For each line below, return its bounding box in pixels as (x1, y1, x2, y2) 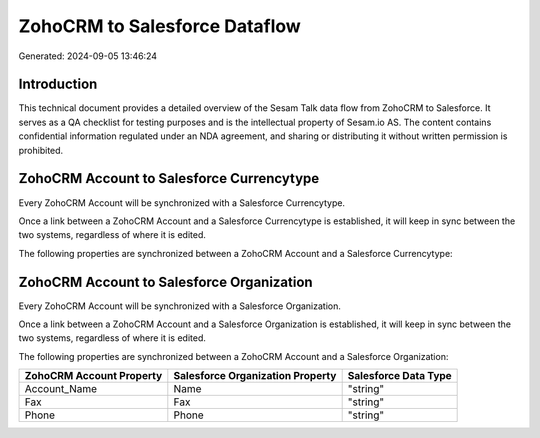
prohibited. (18, 144, 64, 156)
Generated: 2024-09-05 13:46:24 (18, 50, 158, 62)
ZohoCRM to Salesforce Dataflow (18, 15, 302, 37)
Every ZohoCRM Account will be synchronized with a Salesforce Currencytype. (18, 196, 345, 209)
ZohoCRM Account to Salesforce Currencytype (18, 170, 320, 187)
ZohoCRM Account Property (24, 369, 163, 383)
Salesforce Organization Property (173, 369, 337, 383)
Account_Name (24, 382, 98, 396)
